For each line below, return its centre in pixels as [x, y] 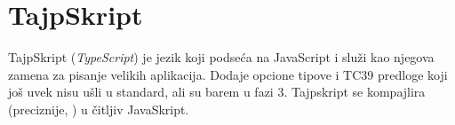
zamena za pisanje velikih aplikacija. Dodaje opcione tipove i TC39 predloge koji [228, 74]
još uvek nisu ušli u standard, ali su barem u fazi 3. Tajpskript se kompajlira [217, 92]
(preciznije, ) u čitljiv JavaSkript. [99, 109]
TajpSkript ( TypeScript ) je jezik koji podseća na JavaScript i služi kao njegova [221, 57]
